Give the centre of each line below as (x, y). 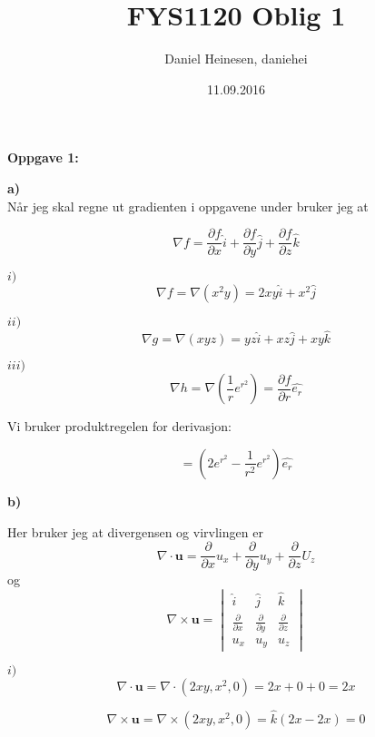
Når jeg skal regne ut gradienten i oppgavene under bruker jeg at (188, 206)
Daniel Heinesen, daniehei (236, 59)
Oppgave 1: (43, 157)
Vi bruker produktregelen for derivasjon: (119, 426)
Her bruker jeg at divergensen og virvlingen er (135, 531)
